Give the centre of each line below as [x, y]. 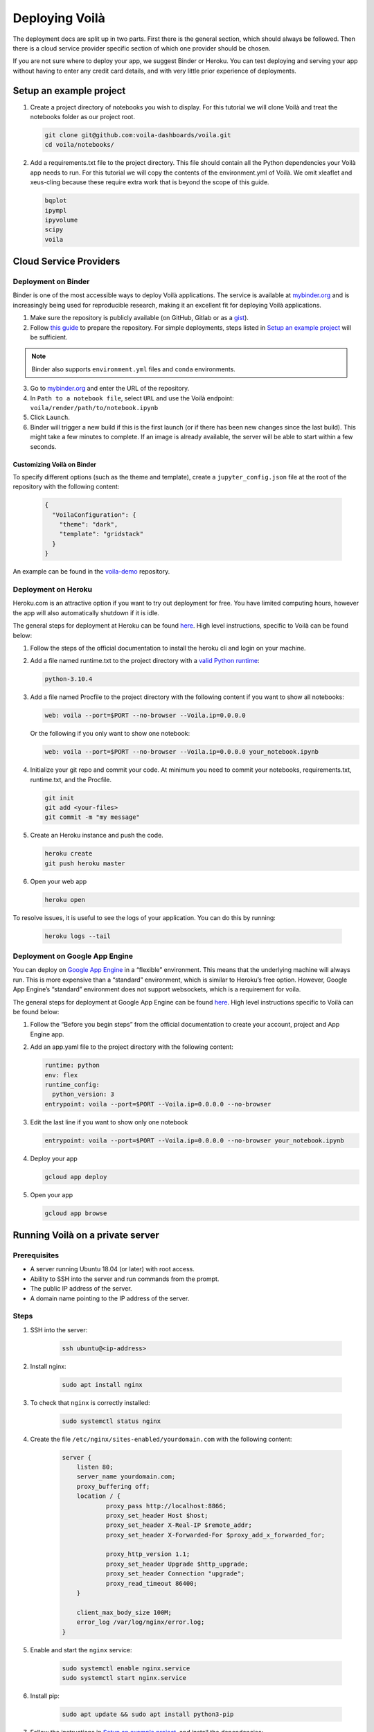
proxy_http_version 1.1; [148, 1554]
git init [60, 798]
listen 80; [95, 1467]
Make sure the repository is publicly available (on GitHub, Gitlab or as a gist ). [140, 318]
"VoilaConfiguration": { [94, 515]
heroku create [69, 854]
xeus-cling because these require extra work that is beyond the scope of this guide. [150, 182]
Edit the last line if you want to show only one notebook [109, 1122]
